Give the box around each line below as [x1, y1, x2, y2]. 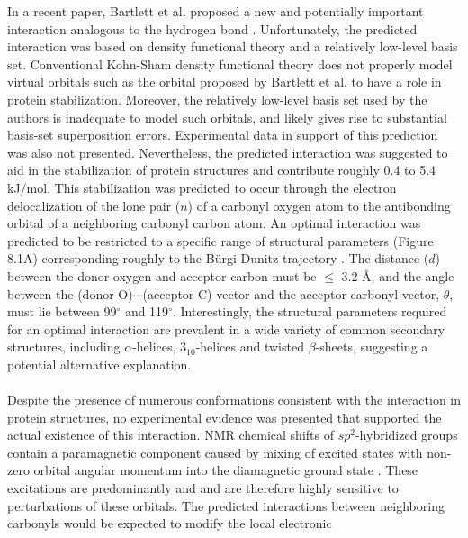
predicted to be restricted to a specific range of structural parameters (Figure [7, 231, 434, 250]
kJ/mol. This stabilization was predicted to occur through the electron [7, 178, 397, 196]
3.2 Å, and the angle [341, 266, 454, 285]
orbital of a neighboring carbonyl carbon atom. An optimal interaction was [7, 214, 421, 233]
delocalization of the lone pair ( [7, 196, 181, 214]
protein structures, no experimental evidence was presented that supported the [7, 407, 442, 426]
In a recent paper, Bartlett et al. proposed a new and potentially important [7, 2, 424, 20]
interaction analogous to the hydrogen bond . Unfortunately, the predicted [7, 19, 418, 38]
